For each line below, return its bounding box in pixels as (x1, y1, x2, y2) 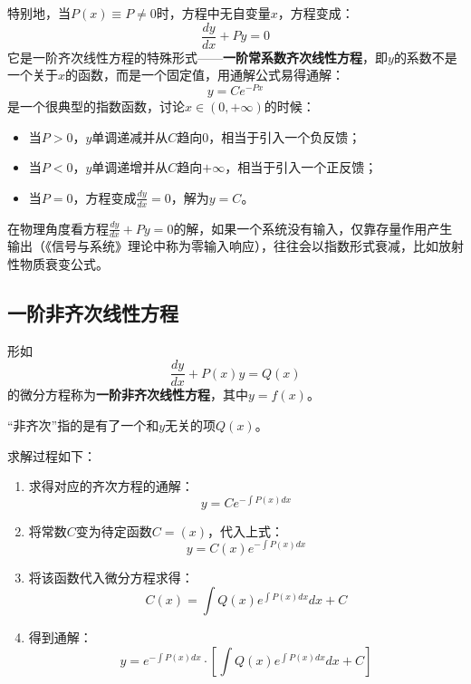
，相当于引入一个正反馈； (225, 158, 378, 177)
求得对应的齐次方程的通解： (28, 477, 194, 496)
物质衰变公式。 (19, 254, 109, 273)
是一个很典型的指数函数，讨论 (7, 96, 185, 115)
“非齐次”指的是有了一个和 (7, 416, 159, 434)
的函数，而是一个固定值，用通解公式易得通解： (65, 65, 345, 84)
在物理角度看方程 (7, 218, 109, 237)
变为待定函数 (75, 521, 152, 540)
